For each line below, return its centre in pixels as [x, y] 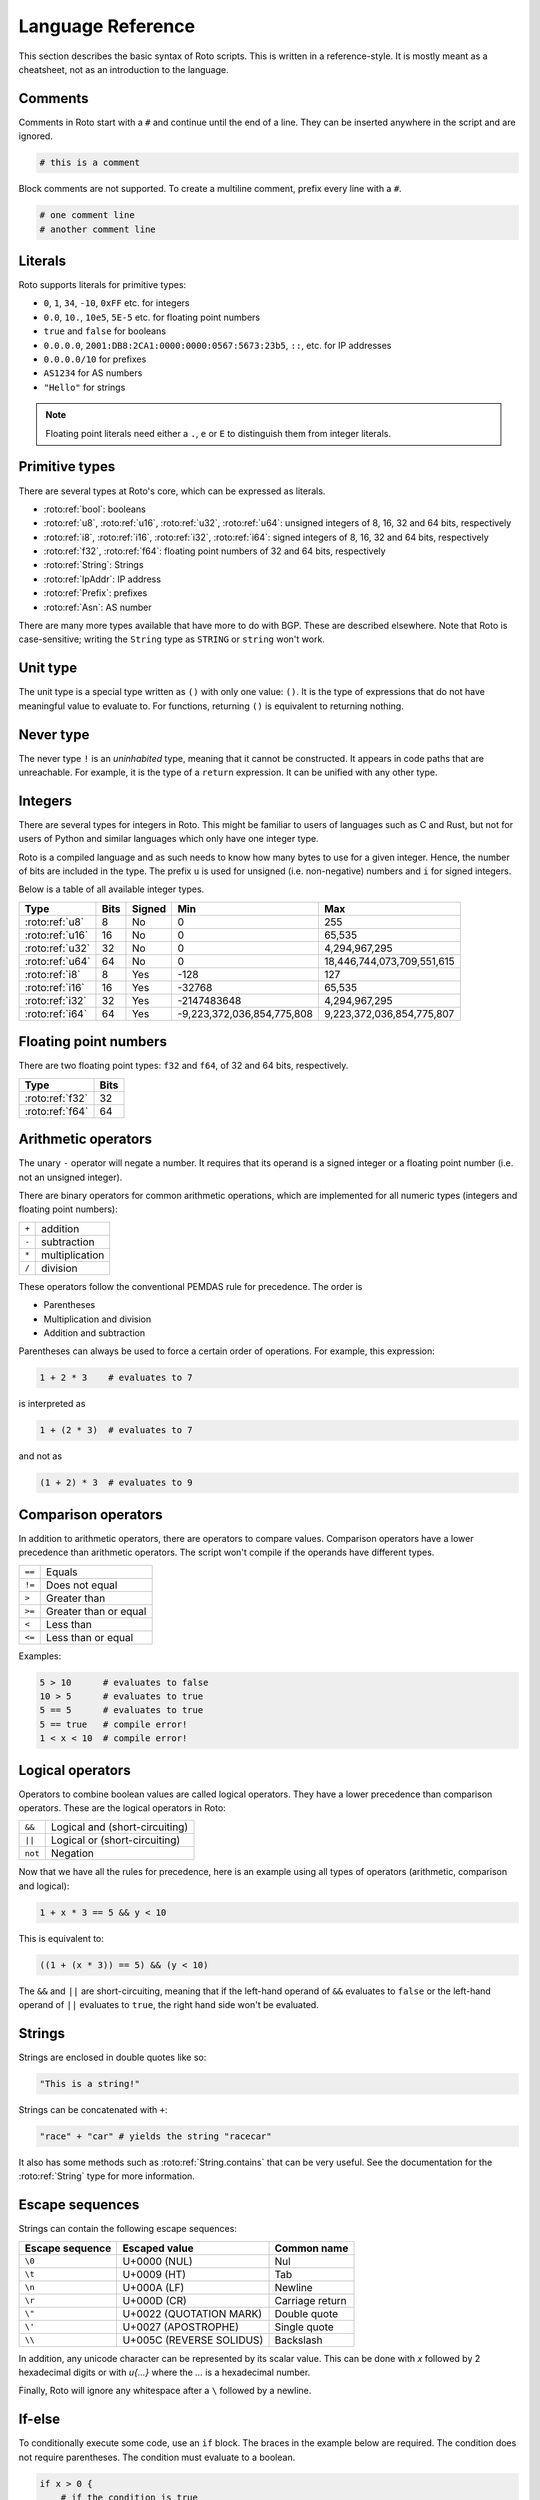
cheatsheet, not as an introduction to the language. [123, 69]
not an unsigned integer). [70, 1177]
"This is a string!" [89, 2084]
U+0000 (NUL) [158, 2261]
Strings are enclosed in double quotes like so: [112, 2057]
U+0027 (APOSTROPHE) [181, 2327]
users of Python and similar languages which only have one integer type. [168, 839]
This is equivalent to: [61, 1938]
